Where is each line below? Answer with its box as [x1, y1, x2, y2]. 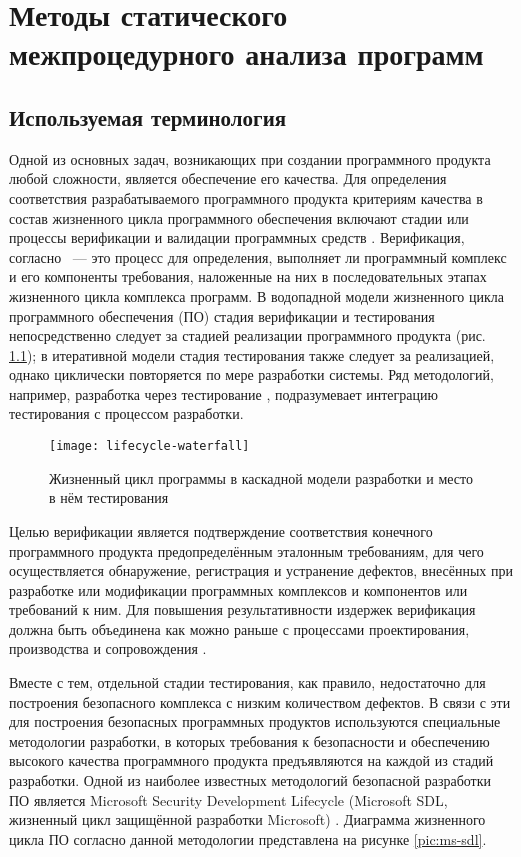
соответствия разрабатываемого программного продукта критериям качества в [9, 187, 483, 208]
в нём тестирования [49, 487, 169, 508]
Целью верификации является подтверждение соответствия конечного [9, 520, 433, 541]
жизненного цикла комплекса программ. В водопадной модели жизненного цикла [9, 285, 504, 306]
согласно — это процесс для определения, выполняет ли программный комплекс [9, 246, 507, 267]
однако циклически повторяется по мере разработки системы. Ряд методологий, [9, 364, 494, 385]
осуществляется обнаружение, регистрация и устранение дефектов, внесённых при [9, 560, 513, 581]
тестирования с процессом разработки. [9, 403, 244, 424]
